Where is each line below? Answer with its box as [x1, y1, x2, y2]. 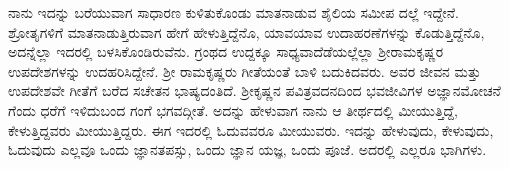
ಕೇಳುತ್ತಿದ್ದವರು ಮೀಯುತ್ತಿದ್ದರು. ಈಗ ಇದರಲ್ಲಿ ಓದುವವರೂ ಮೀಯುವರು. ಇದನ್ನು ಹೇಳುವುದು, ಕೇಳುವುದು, [8, 119, 494, 140]
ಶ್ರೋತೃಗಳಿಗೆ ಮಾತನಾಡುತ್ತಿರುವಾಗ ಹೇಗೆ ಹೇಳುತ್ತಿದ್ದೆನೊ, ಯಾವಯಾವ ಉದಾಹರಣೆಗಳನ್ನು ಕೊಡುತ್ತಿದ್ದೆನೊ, [8, 21, 485, 42]
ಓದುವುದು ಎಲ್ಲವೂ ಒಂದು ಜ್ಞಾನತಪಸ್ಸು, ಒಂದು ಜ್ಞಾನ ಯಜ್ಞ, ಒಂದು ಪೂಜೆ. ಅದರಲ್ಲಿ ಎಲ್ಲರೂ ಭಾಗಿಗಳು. [8, 139, 487, 160]
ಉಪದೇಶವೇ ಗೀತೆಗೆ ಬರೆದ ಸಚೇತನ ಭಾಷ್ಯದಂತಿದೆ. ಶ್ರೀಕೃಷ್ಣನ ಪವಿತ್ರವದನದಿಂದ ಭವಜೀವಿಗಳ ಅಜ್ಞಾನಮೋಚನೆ [8, 80, 501, 101]
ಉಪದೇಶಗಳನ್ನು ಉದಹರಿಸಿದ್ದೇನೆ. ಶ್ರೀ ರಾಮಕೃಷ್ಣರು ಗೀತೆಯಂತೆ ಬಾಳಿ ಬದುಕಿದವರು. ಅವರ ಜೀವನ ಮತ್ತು [8, 60, 481, 81]
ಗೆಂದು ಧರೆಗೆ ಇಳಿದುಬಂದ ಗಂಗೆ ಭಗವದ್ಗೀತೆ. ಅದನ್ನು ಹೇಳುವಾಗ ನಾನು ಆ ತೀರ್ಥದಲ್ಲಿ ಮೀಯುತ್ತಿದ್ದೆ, [8, 99, 458, 120]
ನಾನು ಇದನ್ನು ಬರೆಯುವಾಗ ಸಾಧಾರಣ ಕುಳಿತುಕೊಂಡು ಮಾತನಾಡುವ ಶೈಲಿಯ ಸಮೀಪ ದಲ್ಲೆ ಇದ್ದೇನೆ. [8, 2, 459, 22]
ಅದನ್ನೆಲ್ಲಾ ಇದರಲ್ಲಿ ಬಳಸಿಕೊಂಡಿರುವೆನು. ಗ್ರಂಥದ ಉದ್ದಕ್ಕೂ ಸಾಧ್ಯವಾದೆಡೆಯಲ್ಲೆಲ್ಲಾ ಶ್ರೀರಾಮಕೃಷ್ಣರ [8, 41, 444, 62]
